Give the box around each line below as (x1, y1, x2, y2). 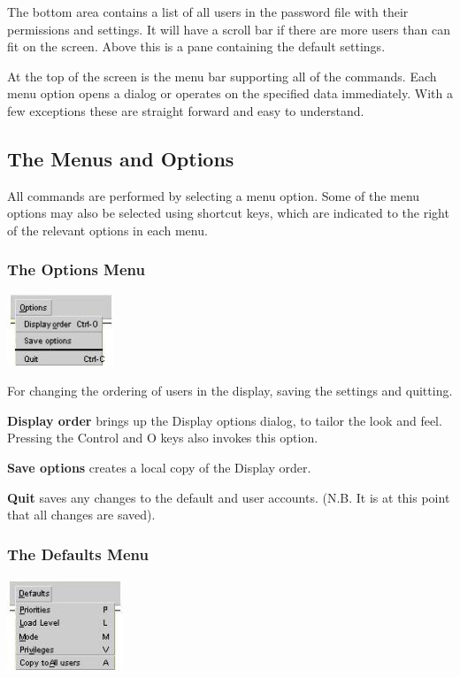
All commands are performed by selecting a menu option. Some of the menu (7, 186, 420, 204)
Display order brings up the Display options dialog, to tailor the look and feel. (7, 411, 442, 429)
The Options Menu (7, 258, 145, 281)
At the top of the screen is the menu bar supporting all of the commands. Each (7, 66, 437, 85)
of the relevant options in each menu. (7, 220, 208, 239)
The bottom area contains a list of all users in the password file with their (7, 3, 409, 20)
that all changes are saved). (7, 505, 156, 524)
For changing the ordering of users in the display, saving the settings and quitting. (7, 381, 453, 400)
